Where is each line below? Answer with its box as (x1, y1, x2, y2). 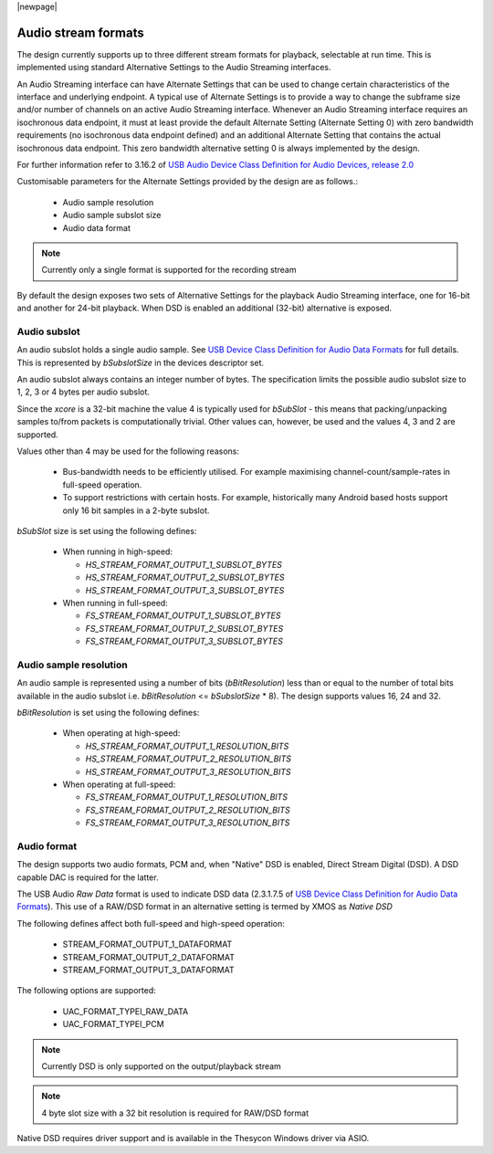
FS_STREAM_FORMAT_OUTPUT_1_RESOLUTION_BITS (85, 792, 288, 803)
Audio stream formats (16, 25, 145, 40)
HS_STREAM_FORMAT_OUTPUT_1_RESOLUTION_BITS (85, 740, 289, 751)
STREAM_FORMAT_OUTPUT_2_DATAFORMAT (62, 951, 235, 962)
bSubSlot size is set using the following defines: (16, 525, 197, 536)
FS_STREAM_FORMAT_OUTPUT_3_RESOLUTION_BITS (85, 817, 290, 828)
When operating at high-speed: (62, 728, 181, 739)
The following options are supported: (16, 985, 156, 996)
